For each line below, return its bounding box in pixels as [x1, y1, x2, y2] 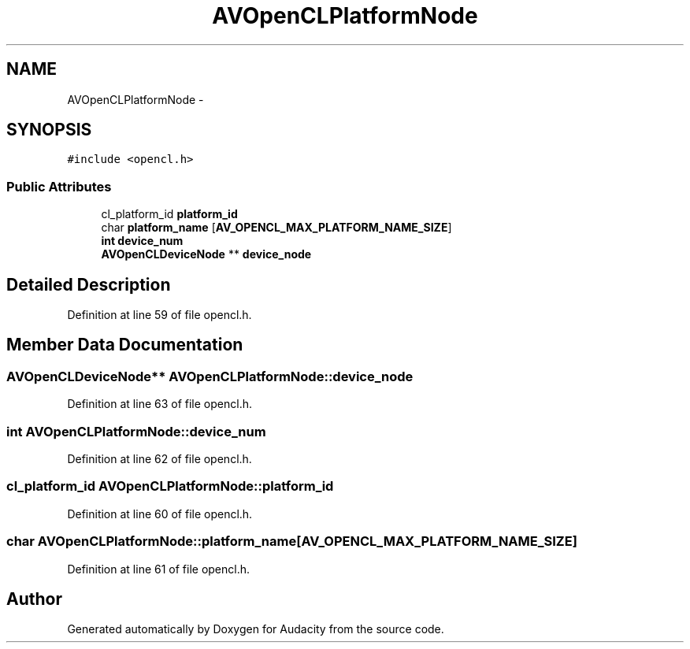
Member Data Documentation [6, 335, 243, 355]
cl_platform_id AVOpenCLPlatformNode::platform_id [6, 478, 334, 495]
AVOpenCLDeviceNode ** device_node [101, 247, 312, 261]
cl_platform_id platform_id [101, 207, 238, 221]
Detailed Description [6, 274, 171, 295]
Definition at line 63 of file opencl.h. [67, 397, 252, 411]
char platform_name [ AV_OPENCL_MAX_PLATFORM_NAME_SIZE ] [101, 221, 452, 235]
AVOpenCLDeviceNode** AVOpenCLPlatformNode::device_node [6, 368, 414, 384]
